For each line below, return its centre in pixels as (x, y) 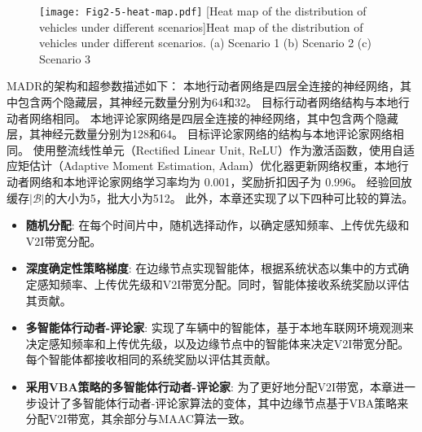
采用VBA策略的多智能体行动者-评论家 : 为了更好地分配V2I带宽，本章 (209, 386)
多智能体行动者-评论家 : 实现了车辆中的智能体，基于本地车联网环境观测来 (220, 327)
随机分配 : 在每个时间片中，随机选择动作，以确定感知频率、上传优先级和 (218, 225)
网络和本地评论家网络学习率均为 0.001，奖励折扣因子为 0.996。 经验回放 (220, 181)
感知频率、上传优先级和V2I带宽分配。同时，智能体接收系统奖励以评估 (223, 284)
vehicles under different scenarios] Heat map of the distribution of (201, 26)
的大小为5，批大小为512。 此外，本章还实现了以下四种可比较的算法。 (229, 197)
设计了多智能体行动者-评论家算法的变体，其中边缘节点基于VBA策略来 (223, 402)
